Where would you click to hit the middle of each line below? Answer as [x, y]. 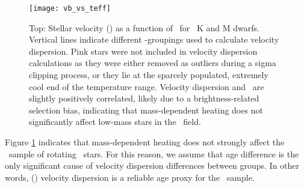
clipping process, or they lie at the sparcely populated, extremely [149, 75]
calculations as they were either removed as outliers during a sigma [153, 63]
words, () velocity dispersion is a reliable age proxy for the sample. [130, 177]
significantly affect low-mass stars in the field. [115, 122]
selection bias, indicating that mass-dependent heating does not [146, 110]
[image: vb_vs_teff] [70, 8]
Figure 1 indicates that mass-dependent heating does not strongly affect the [145, 142]
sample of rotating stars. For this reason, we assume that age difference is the [154, 153]
